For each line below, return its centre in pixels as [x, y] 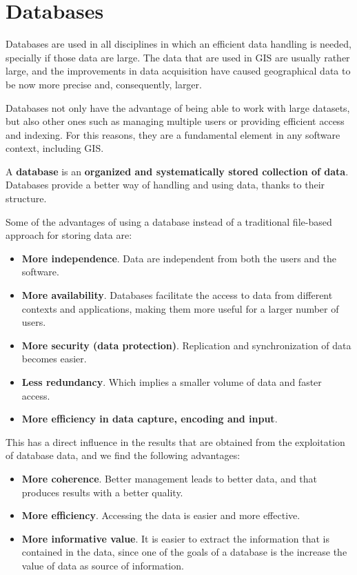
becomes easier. [54, 359]
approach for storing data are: [69, 235]
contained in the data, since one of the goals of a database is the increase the [184, 552]
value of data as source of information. [103, 565]
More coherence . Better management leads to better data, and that [170, 478]
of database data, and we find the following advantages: [123, 455]
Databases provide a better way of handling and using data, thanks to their [165, 185]
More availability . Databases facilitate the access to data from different [177, 295]
